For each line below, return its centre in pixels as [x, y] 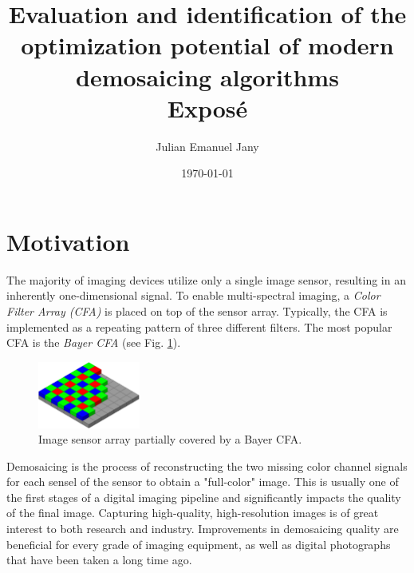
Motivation [68, 241]
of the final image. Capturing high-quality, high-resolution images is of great [193, 513]
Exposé [207, 107]
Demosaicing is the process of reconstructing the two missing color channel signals [207, 466]
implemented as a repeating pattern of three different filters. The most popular [199, 326]
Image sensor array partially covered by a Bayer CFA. [170, 439]
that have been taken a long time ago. [99, 560]
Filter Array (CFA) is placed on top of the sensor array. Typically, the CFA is [197, 311]
